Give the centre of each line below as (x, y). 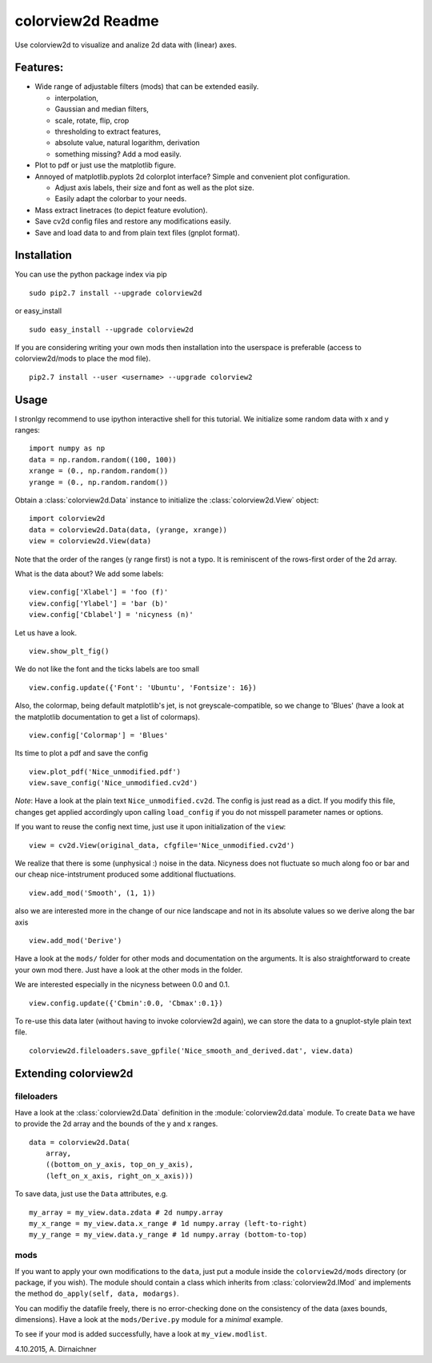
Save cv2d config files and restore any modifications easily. (133, 221)
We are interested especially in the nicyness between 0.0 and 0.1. (122, 985)
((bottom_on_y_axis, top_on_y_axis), (119, 1165)
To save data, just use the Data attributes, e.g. (91, 1194)
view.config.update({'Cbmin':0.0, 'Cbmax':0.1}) (126, 1003)
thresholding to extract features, (108, 131)
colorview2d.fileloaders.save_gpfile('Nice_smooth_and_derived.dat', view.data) (192, 1050)
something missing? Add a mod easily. (118, 154)
